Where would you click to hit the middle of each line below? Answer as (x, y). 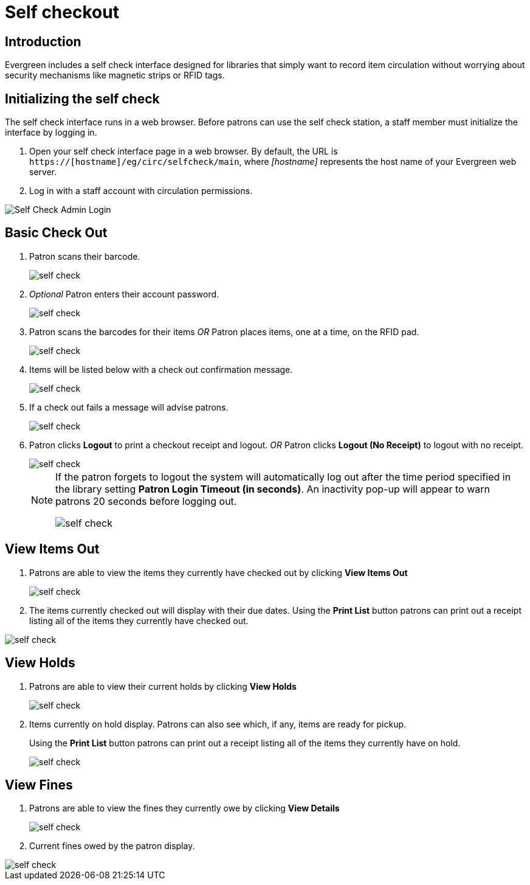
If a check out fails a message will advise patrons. (129, 407)
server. (43, 172)
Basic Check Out (56, 233)
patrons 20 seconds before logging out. (146, 501)
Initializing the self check (82, 99)
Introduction (43, 41)
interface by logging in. (51, 133)
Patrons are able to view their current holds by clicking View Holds (163, 686)
